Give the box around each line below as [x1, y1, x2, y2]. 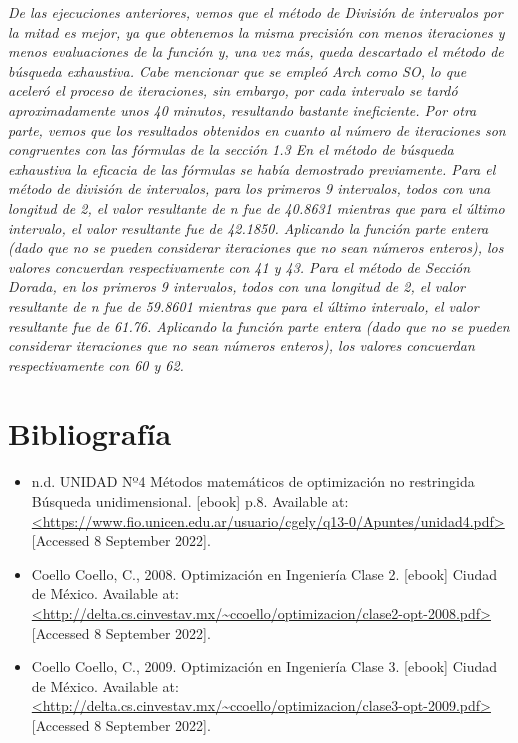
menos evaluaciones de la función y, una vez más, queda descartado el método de [8, 41, 504, 62]
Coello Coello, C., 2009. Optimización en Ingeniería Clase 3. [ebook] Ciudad [31, 656, 498, 677]
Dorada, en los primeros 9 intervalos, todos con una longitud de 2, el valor [8, 276, 465, 297]
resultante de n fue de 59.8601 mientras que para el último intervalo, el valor [8, 295, 479, 316]
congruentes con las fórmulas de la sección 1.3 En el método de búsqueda [8, 139, 454, 160]
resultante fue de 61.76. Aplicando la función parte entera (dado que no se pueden [8, 315, 510, 336]
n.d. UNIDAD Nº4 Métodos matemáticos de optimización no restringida [31, 471, 475, 492]
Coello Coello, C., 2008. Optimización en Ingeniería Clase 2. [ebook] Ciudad [31, 563, 498, 584]
